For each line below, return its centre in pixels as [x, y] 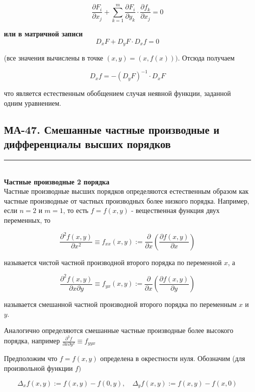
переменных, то [27, 220]
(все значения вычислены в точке [54, 58]
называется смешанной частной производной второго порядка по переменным [120, 304]
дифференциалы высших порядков [88, 144]
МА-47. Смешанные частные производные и [112, 129]
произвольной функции [38, 368]
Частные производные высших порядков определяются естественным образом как [126, 191]
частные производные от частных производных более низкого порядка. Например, [127, 200]
